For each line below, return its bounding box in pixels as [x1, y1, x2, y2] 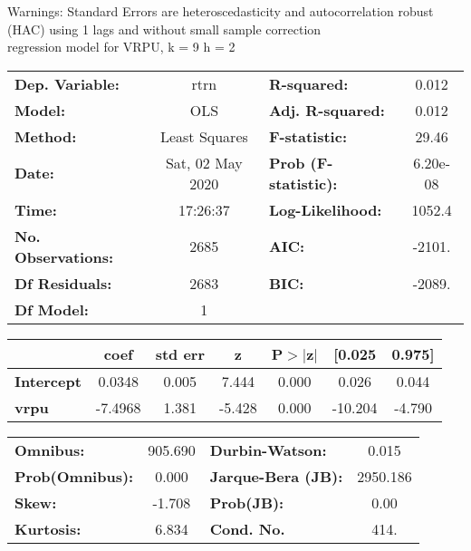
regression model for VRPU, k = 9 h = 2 [7, 37, 235, 56]
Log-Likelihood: [268, 198, 382, 220]
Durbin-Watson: [209, 439, 327, 460]
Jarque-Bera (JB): [209, 465, 343, 487]
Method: [14, 125, 77, 147]
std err [155, 343, 205, 364]
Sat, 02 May [165, 151, 243, 173]
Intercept [14, 370, 82, 391]
